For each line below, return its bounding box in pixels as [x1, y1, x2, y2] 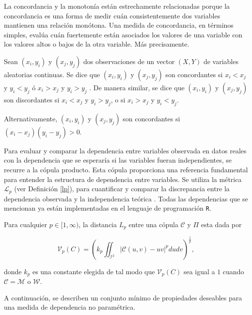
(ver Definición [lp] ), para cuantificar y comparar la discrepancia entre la [14, 183, 230, 194]
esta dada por [201, 219, 242, 229]
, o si [110, 94, 126, 104]
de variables [203, 56, 238, 66]
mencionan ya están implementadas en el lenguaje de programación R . [4, 203, 211, 213]
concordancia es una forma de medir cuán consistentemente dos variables [4, 10, 220, 20]
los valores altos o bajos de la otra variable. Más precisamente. [4, 39, 189, 49]
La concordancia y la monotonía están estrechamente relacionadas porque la [4, 1, 230, 11]
